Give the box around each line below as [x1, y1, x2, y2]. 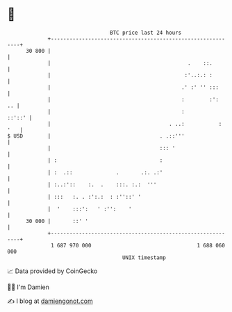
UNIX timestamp [122, 254, 167, 261]
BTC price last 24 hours [110, 29, 182, 36]
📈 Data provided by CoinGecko [7, 267, 98, 275]
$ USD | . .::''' [7, 132, 185, 140]
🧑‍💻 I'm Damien [7, 283, 50, 291]
